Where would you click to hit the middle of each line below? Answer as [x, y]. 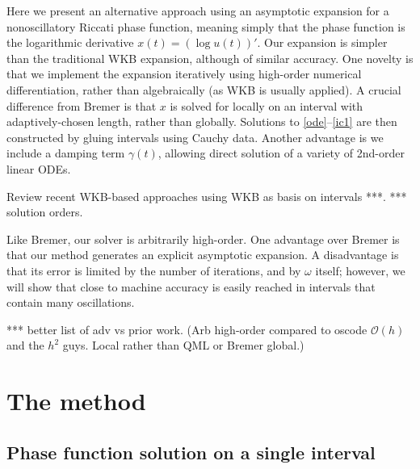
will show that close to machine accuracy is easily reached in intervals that [191, 286]
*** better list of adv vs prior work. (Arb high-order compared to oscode [187, 329]
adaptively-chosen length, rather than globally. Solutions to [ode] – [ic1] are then [202, 121]
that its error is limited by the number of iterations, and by [154, 270]
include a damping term [66, 153]
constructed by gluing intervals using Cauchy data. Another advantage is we [195, 137]
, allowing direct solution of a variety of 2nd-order [281, 153]
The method [76, 401]
